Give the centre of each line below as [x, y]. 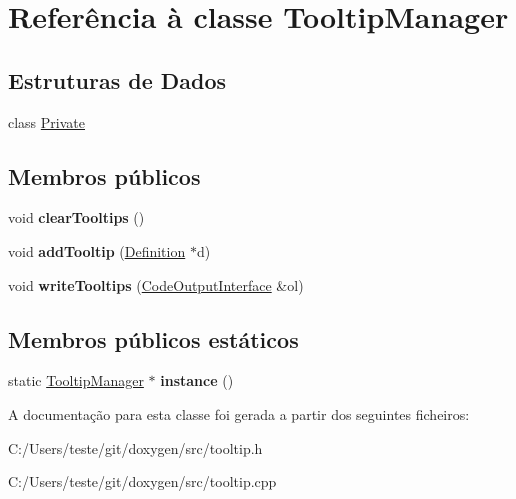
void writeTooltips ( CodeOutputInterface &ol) [156, 284]
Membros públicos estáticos [153, 338]
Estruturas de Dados [117, 79]
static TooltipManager [76, 380]
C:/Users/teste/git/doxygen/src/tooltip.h [135, 447]
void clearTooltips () [76, 217]
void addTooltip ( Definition [97, 250]
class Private [46, 121]
